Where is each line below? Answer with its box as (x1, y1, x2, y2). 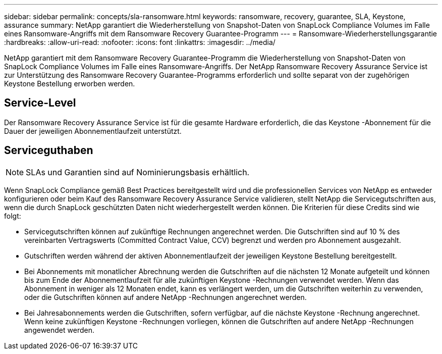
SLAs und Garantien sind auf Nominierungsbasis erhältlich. (26, 167, 250, 177)
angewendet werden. (24, 325, 94, 334)
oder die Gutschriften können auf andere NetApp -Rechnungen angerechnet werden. (24, 292, 307, 301)
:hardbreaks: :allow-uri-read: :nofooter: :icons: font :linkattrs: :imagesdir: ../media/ (4, 38, 275, 46)
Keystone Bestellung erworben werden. (4, 79, 135, 88)
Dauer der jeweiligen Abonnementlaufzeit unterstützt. (4, 126, 182, 135)
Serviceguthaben (4, 144, 93, 157)
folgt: (4, 211, 21, 220)
